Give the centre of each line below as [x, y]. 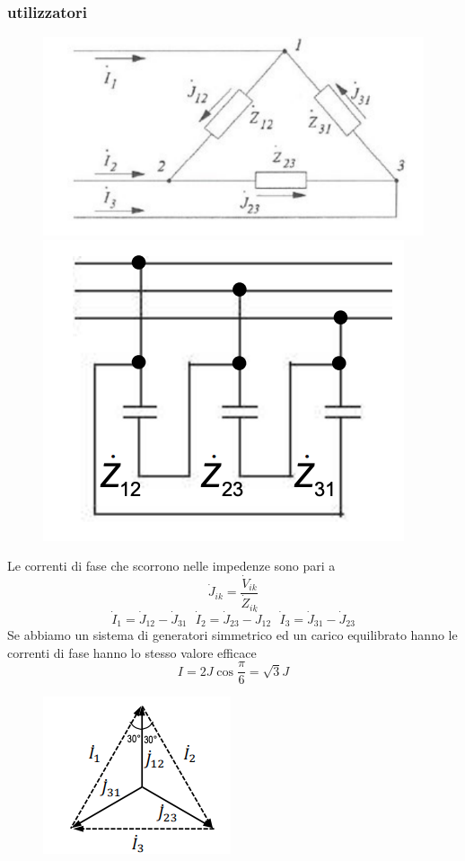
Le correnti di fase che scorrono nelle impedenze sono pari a [171, 566]
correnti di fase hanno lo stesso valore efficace [132, 652]
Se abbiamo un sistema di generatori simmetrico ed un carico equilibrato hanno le [232, 635]
